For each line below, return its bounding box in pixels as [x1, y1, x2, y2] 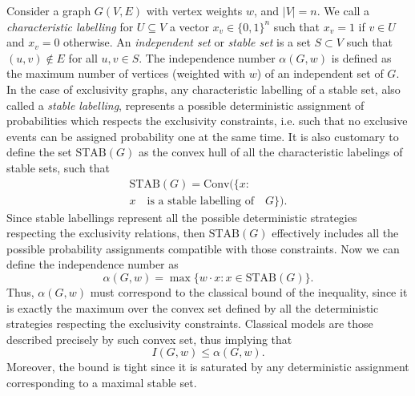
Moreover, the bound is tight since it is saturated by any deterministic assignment [6, 358, 409, 375]
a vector [169, 18, 209, 34]
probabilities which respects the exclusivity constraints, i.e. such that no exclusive [6, 112, 408, 129]
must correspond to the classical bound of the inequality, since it [90, 283, 408, 300]
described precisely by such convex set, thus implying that [6, 330, 292, 347]
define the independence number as [6, 256, 179, 273]
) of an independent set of [256, 65, 384, 82]
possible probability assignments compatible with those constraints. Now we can [6, 240, 400, 257]
